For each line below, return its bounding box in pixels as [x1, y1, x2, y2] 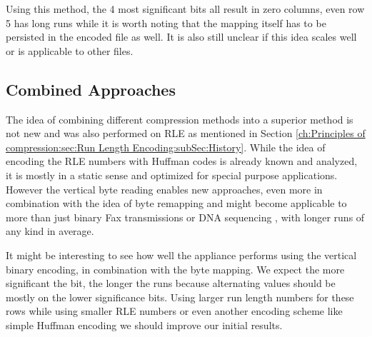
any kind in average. [6, 223, 94, 238]
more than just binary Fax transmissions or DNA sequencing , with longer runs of [6, 209, 365, 224]
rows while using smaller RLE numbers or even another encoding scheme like [6, 303, 343, 318]
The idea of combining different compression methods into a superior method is [6, 111, 353, 126]
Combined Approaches [6, 78, 176, 100]
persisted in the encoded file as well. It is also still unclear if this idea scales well [6, 29, 357, 44]
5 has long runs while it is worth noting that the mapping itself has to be [6, 15, 326, 30]
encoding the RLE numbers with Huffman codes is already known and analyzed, [6, 154, 358, 168]
